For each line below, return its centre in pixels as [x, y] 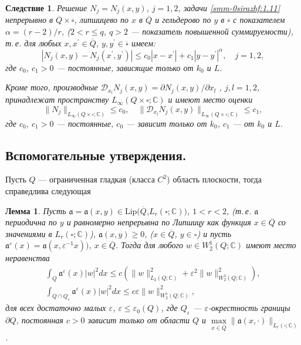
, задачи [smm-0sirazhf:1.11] [229, 8]
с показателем [259, 20]
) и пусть [214, 233]
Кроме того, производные [52, 87]
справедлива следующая [48, 191]
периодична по [31, 222]
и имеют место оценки [210, 99]
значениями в [29, 233]
